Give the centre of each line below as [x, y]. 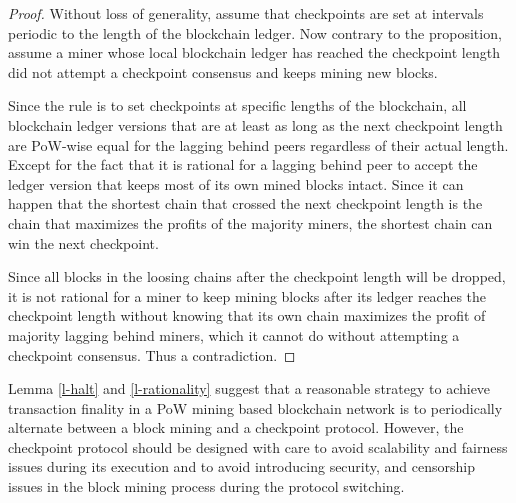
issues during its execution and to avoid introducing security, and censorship [242, 466]
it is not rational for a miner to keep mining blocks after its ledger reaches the [247, 295]
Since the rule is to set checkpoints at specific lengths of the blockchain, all [237, 105]
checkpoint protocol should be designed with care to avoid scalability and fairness [258, 446]
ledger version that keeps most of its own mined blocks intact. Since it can [236, 183]
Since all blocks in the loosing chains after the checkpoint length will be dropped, [257, 276]
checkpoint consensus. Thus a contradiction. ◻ [152, 354]
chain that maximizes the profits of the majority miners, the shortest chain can [250, 222]
